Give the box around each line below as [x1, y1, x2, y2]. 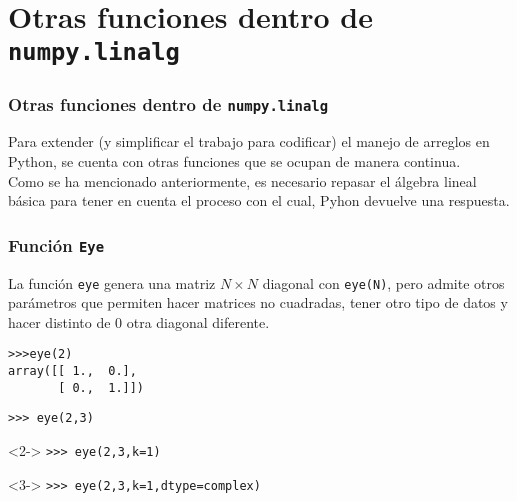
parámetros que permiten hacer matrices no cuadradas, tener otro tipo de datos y [8, 292, 508, 313]
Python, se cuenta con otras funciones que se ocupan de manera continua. [8, 151, 461, 172]
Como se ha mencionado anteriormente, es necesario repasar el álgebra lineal [8, 170, 477, 191]
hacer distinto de [8, 311, 111, 332]
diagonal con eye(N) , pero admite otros [262, 272, 505, 293]
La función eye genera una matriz [8, 272, 216, 293]
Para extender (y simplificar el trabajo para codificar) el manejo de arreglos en [8, 131, 490, 152]
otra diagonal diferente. [126, 311, 270, 332]
